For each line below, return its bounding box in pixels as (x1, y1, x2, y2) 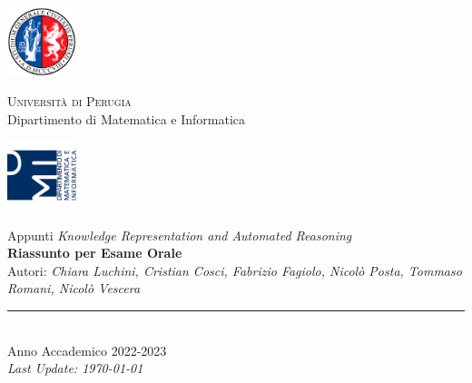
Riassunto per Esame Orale (7, 243, 182, 262)
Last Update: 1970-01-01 (7, 358, 143, 378)
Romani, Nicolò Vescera (7, 279, 141, 298)
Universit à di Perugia (7, 92, 132, 111)
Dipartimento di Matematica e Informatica (7, 109, 245, 128)
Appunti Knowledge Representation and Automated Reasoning (7, 225, 352, 244)
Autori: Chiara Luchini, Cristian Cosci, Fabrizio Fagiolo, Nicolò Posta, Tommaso (7, 260, 462, 280)
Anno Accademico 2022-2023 (7, 340, 167, 359)
